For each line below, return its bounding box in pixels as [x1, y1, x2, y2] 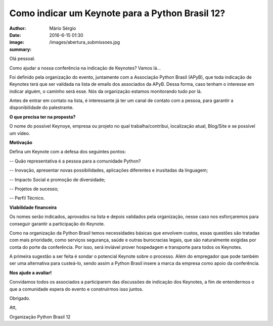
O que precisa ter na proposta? [9, 114, 76, 120]
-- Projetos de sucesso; [9, 186, 59, 192]
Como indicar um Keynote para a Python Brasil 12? [9, 8, 225, 19]
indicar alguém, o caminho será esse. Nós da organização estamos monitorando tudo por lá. [9, 88, 202, 94]
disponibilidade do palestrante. [9, 104, 74, 111]
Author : [9, 25, 26, 31]
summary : [9, 46, 32, 52]
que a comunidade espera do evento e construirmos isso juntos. [9, 286, 144, 292]
